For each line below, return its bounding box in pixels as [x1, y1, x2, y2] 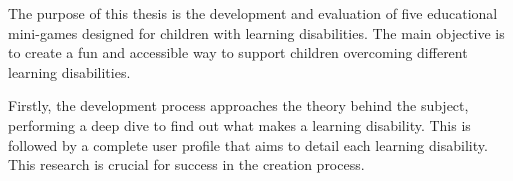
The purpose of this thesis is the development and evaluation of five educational [8, 3, 498, 23]
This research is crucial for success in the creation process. [8, 154, 365, 175]
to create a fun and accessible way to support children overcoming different [8, 42, 468, 63]
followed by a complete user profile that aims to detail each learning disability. [8, 134, 488, 155]
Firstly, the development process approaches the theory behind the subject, [8, 95, 469, 116]
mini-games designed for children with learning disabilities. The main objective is [8, 22, 505, 43]
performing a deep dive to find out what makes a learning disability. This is [8, 114, 471, 135]
